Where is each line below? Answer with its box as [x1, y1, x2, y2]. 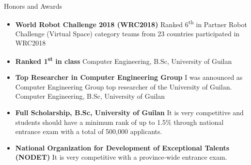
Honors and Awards [4, 1, 63, 11]
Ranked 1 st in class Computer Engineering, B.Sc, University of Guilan [15, 55, 232, 66]
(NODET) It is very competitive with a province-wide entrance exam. [15, 152, 227, 162]
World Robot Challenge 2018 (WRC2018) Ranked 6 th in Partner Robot [15, 17, 247, 29]
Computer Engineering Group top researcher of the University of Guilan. [15, 81, 232, 91]
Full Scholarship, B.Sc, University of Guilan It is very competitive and [15, 107, 244, 118]
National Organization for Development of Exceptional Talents [15, 142, 230, 152]
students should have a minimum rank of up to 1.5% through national [15, 117, 224, 127]
